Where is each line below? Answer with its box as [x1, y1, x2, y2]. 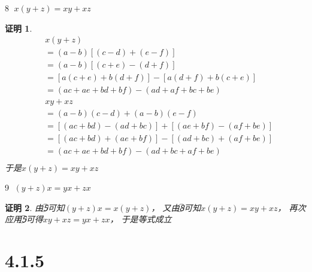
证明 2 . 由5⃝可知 [5, 201, 65, 213]
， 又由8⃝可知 [151, 201, 201, 213]
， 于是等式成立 [110, 213, 172, 225]
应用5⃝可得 [5, 213, 43, 225]
